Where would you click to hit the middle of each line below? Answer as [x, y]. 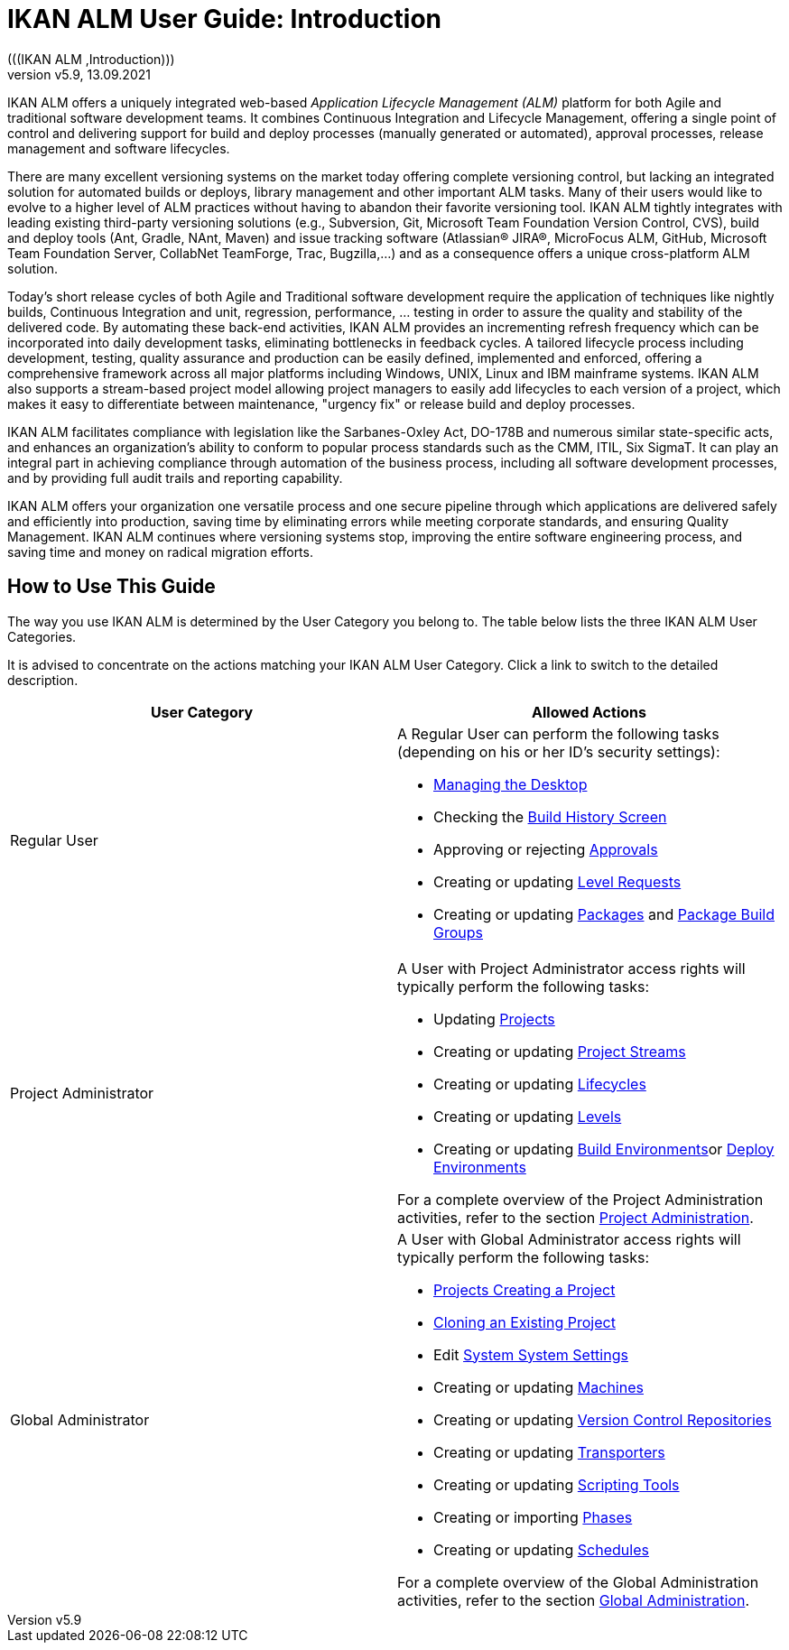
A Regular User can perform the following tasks [558, 733]
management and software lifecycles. [119, 148]
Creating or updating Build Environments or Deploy [604, 1149]
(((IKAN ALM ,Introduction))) [91, 59]
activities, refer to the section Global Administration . [573, 1600]
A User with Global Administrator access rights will [569, 1239]
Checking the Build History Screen [550, 816]
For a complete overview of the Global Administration [578, 1582]
